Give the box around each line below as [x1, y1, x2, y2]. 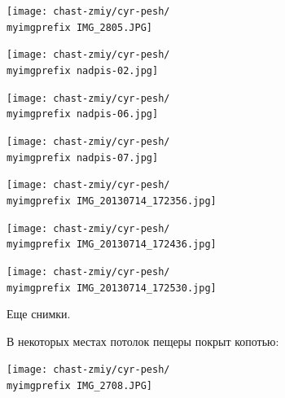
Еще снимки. [7, 305, 71, 322]
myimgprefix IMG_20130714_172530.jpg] [7, 282, 217, 294]
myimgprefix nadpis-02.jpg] [7, 64, 159, 77]
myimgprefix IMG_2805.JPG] [7, 21, 152, 33]
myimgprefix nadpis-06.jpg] [7, 108, 159, 120]
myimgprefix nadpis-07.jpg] [7, 151, 159, 164]
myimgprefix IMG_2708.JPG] [7, 380, 152, 392]
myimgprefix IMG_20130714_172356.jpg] [7, 195, 217, 207]
